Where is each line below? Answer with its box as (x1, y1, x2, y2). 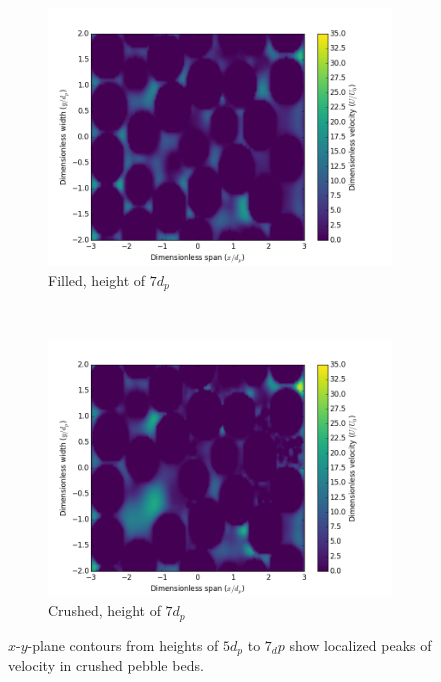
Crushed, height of (48, 600, 161, 621)
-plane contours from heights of (27, 634, 219, 655)
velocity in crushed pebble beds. (8, 655, 204, 676)
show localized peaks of (289, 634, 432, 655)
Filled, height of (48, 269, 146, 290)
